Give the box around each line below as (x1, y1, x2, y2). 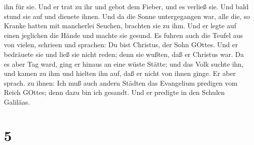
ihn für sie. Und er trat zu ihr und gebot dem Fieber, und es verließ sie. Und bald (4, 1, 249, 11)
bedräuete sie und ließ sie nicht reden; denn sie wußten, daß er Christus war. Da (4, 49, 244, 59)
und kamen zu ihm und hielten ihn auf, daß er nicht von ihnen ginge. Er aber (4, 68, 236, 78)
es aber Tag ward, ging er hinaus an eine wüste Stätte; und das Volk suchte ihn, (4, 58, 244, 69)
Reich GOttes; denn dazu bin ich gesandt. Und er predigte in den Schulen (4, 87, 225, 97)
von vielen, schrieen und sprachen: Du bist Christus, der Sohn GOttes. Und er (4, 39, 238, 50)
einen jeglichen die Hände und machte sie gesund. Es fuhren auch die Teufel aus (4, 30, 243, 40)
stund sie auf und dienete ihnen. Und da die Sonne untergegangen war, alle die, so (4, 11, 250, 21)
